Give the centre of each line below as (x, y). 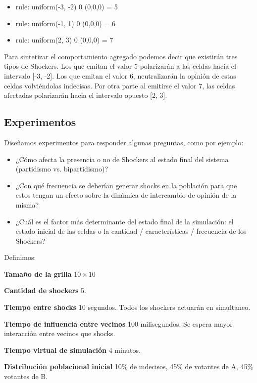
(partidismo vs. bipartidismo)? (62, 169)
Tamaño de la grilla (38, 274)
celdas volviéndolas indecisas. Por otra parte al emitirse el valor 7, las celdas (120, 85)
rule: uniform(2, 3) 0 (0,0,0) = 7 (64, 40)
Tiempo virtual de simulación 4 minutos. (72, 350)
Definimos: (20, 257)
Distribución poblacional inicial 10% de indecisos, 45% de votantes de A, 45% (129, 366)
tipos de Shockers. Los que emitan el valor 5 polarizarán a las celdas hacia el (120, 66)
